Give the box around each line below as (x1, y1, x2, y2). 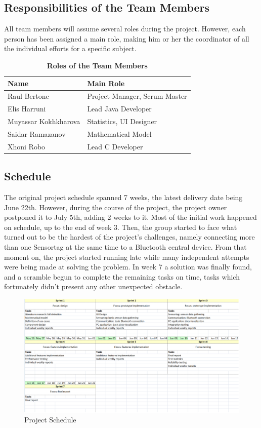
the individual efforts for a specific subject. (4, 43, 137, 54)
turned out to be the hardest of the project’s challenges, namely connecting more (4, 231, 255, 242)
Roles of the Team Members (47, 60, 148, 70)
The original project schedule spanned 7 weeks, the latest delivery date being (4, 192, 243, 203)
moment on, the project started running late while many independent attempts (4, 251, 249, 262)
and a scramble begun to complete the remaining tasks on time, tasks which (4, 271, 240, 282)
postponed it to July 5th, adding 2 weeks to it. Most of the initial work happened (4, 212, 257, 222)
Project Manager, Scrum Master (87, 91, 187, 101)
